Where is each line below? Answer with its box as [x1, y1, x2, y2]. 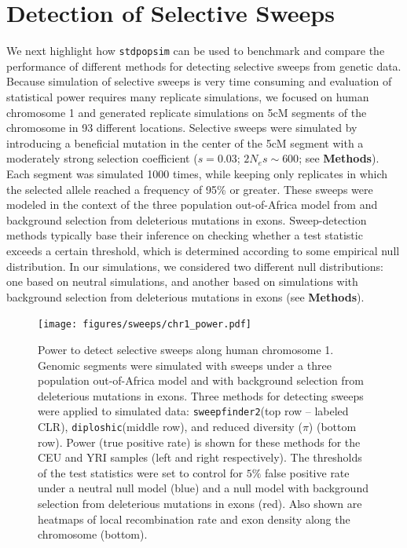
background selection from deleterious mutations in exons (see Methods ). [6, 288, 365, 305]
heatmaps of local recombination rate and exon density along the [38, 510, 350, 527]
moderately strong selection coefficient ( [6, 150, 198, 166]
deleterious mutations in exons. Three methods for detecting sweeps [38, 387, 364, 404]
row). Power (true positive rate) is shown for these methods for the [38, 433, 361, 450]
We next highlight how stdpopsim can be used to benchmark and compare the [6, 42, 385, 59]
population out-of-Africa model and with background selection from [38, 372, 364, 389]
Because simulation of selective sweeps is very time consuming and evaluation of [6, 73, 392, 90]
